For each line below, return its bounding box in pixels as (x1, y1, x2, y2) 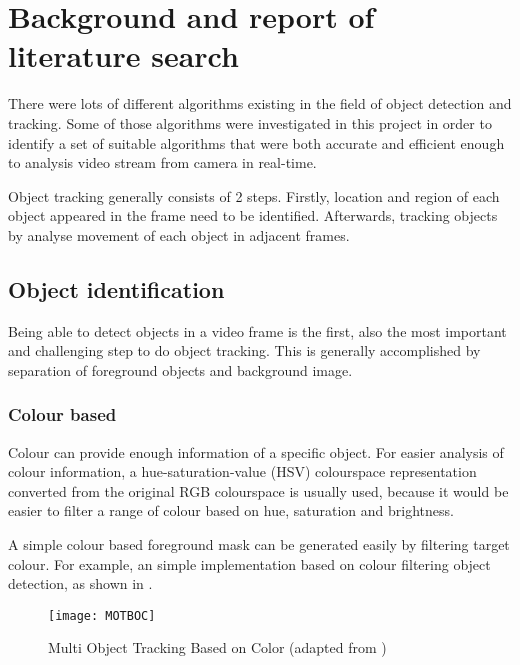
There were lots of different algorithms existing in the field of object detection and (8, 93, 512, 114)
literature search (8, 35, 239, 76)
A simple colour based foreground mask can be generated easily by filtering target (8, 534, 510, 555)
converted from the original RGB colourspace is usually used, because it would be (8, 480, 509, 501)
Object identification (8, 273, 225, 304)
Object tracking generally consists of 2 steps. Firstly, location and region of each (8, 185, 500, 206)
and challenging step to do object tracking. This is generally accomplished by (8, 340, 481, 361)
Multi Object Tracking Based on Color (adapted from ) (48, 637, 387, 658)
